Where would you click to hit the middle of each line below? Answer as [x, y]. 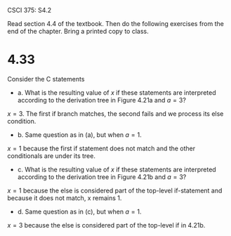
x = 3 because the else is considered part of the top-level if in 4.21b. [106, 225]
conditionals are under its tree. [52, 156]
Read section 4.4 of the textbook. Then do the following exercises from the [116, 24]
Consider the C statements [46, 79]
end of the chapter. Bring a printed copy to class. [78, 31]
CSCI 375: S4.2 [29, 10]
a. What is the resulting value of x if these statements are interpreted [117, 92]
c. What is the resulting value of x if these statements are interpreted [117, 169]
